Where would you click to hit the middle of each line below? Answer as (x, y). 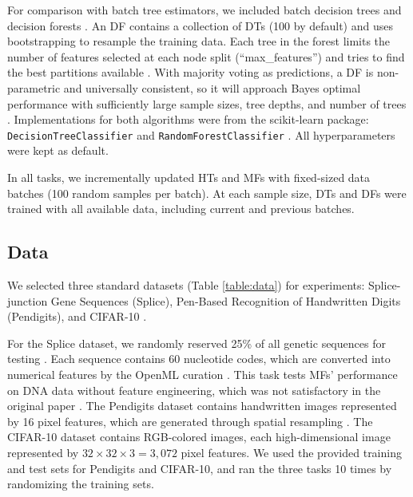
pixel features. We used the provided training (291, 452)
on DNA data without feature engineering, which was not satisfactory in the (194, 390)
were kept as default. (58, 150)
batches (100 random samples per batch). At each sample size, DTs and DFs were (207, 193)
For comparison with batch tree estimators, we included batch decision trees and (205, 10)
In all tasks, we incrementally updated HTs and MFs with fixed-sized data (189, 177)
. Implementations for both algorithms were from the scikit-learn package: (188, 119)
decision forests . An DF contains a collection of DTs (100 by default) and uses (200, 25)
